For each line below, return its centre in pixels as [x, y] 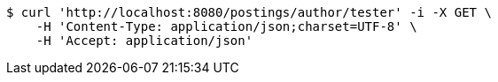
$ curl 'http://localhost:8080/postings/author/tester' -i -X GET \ [249, 12]
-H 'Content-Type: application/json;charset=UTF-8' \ [226, 26]
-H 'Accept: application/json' [144, 41]
